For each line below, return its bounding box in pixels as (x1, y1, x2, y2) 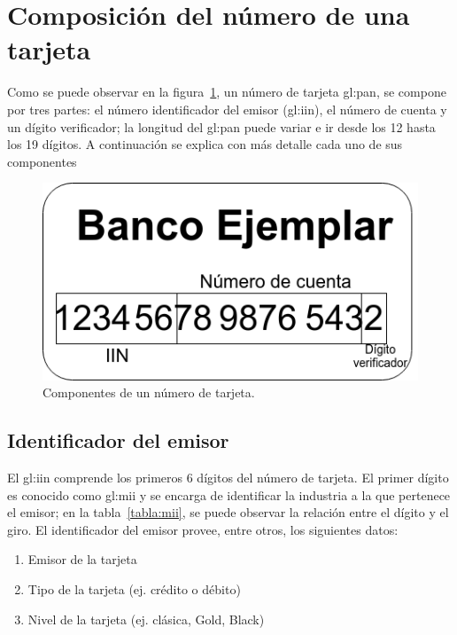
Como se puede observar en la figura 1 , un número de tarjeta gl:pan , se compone (7, 82, 446, 101)
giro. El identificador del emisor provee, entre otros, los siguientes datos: (7, 520, 399, 538)
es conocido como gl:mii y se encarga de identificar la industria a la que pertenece (7, 485, 451, 504)
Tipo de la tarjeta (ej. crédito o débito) (27, 580, 241, 599)
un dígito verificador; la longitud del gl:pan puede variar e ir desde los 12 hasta (7, 117, 436, 136)
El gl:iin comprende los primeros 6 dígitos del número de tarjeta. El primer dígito (7, 468, 449, 487)
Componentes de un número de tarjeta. (43, 383, 255, 402)
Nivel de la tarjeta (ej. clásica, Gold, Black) (27, 609, 265, 628)
